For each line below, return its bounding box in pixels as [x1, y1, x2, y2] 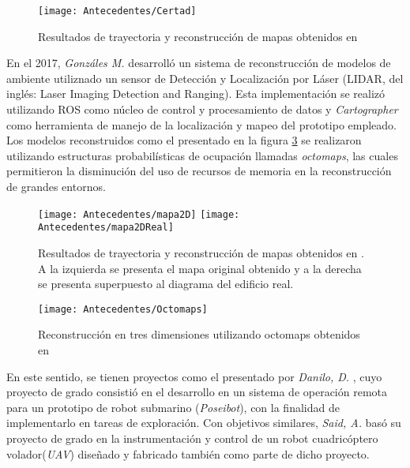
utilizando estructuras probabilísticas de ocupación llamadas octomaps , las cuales [6, 147, 398, 163]
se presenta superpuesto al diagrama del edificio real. [38, 275, 294, 292]
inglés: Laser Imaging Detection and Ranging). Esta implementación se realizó [6, 85, 386, 102]
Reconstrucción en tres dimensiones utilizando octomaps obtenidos [38, 326, 360, 343]
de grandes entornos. [6, 178, 106, 194]
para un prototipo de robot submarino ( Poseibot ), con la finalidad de [6, 399, 340, 415]
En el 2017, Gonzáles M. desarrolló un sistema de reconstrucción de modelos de [6, 54, 391, 71]
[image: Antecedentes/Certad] [38, 6, 197, 17]
